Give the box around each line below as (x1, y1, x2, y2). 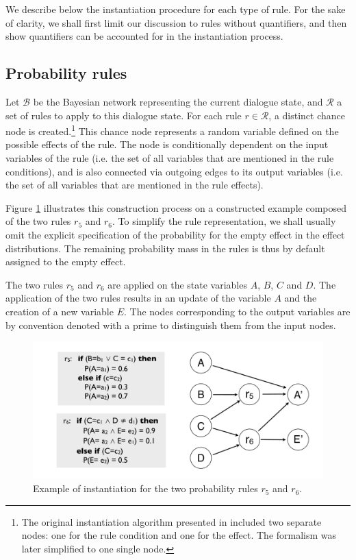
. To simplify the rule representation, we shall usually (112, 214, 336, 228)
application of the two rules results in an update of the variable (5, 291, 271, 305)
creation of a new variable (5, 304, 114, 318)
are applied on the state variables (107, 277, 247, 291)
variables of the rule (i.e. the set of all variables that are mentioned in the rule (5, 151, 334, 165)
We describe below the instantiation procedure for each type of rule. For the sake (5, 2, 346, 16)
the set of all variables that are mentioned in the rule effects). (5, 178, 264, 192)
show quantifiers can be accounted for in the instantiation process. (5, 29, 283, 43)
